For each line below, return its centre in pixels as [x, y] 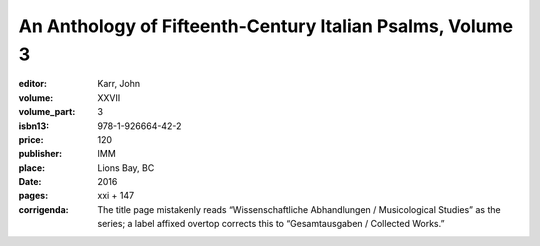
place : [32, 167]
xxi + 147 [116, 196]
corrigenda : [43, 209]
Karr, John [119, 84]
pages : [33, 196]
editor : [32, 84]
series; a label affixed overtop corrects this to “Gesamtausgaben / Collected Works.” [271, 224]
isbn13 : [34, 126]
